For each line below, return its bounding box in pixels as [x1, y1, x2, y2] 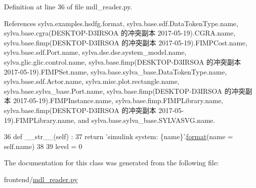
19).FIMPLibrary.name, [4, 114, 76, 125]
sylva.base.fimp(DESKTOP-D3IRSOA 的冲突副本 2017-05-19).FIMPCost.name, [4, 37, 248, 47]
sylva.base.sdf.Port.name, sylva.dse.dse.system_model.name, [4, 47, 187, 57]
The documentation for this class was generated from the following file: [4, 157, 219, 168]
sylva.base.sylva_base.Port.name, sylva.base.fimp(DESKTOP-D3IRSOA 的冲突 [4, 85, 246, 96]
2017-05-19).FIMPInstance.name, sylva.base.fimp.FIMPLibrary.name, [13, 95, 223, 106]
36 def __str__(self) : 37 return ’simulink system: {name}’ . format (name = [4, 131, 233, 142]
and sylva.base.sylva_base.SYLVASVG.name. [78, 114, 215, 125]
